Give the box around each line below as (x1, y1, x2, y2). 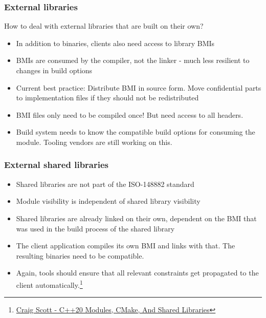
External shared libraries (4, 158, 109, 171)
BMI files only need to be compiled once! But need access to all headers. (16, 109, 243, 120)
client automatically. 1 (16, 278, 83, 290)
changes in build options (16, 65, 93, 75)
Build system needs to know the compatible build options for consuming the (16, 126, 255, 137)
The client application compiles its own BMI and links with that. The (16, 240, 235, 251)
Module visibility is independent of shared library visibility (16, 196, 201, 206)
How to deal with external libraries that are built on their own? (4, 20, 204, 31)
